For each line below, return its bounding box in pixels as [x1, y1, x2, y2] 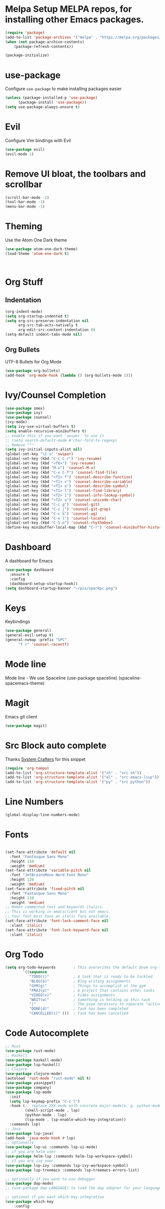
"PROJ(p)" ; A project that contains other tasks [29, 988, 155, 993]
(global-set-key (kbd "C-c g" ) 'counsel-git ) [5, 502, 100, 507]
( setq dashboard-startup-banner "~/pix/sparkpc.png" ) [5, 586, 118, 591]
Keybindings [5, 619, 30, 625]
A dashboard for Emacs [5, 558, 53, 564]
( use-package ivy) [5, 410, 43, 415]
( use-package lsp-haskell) [5, 1062, 60, 1067]
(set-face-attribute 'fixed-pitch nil [5, 886, 84, 891]
